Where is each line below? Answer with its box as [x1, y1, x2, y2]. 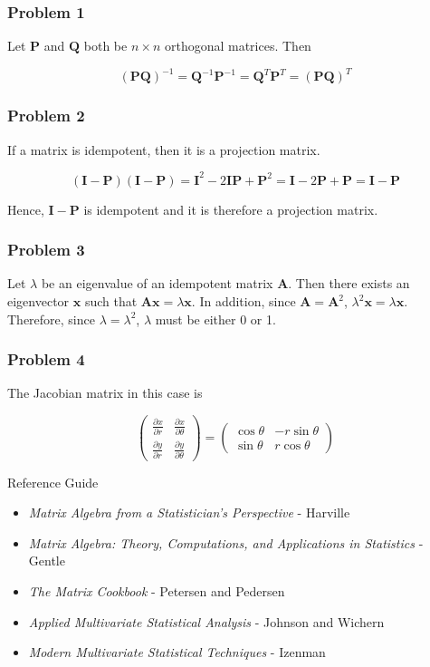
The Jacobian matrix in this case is [7, 383, 203, 402]
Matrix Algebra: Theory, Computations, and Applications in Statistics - [28, 533, 424, 552]
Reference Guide [7, 472, 99, 491]
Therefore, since [7, 309, 95, 328]
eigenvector [7, 292, 70, 311]
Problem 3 [7, 238, 85, 261]
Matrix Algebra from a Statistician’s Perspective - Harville [28, 503, 350, 522]
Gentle [28, 551, 65, 570]
